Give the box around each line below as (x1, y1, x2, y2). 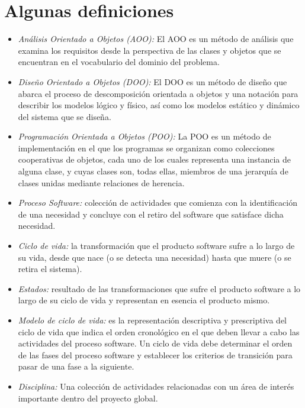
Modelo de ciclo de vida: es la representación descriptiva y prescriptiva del (18, 314, 287, 326)
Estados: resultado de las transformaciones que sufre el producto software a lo (18, 282, 301, 294)
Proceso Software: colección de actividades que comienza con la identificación (18, 196, 297, 209)
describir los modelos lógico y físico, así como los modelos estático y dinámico (18, 99, 300, 111)
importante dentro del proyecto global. (18, 391, 158, 404)
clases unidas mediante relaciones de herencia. (18, 176, 185, 189)
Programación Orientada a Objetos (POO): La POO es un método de (18, 130, 271, 143)
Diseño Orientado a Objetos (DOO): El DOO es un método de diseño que (18, 75, 287, 88)
